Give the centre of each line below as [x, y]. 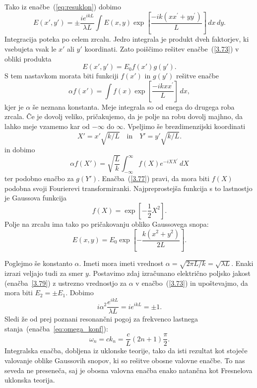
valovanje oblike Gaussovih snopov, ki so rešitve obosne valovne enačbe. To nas [125, 360]
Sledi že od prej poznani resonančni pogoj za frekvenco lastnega [101, 319]
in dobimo [20, 150]
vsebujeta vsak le [31, 49]
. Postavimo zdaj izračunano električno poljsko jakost [169, 273]
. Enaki [242, 263]
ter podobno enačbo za [39, 178]
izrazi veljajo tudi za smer [44, 273]
